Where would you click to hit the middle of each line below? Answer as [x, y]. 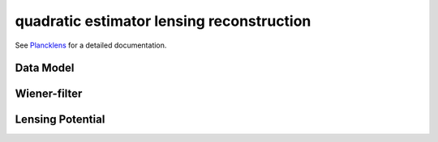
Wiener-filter [49, 94]
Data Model [45, 68]
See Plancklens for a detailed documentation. [91, 45]
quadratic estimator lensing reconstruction [163, 21]
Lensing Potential [60, 120]
